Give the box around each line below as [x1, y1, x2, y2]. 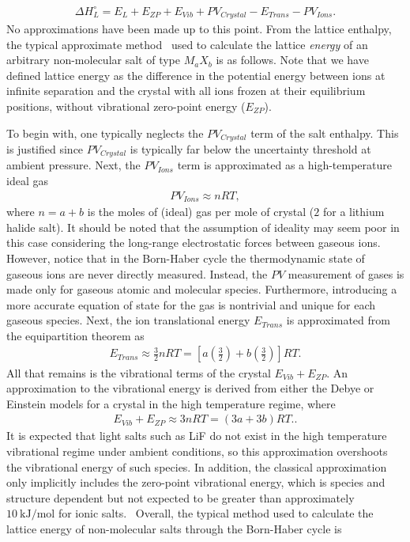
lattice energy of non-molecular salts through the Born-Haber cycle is [6, 520, 342, 536]
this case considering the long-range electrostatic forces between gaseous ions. [6, 234, 381, 251]
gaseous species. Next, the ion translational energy [6, 312, 250, 328]
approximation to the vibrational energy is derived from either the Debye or [6, 380, 374, 396]
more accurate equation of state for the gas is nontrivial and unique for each [6, 296, 376, 313]
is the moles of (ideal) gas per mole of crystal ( [87, 203, 314, 220]
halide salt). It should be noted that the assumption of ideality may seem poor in [6, 218, 400, 235]
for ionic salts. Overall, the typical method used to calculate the [58, 505, 374, 521]
